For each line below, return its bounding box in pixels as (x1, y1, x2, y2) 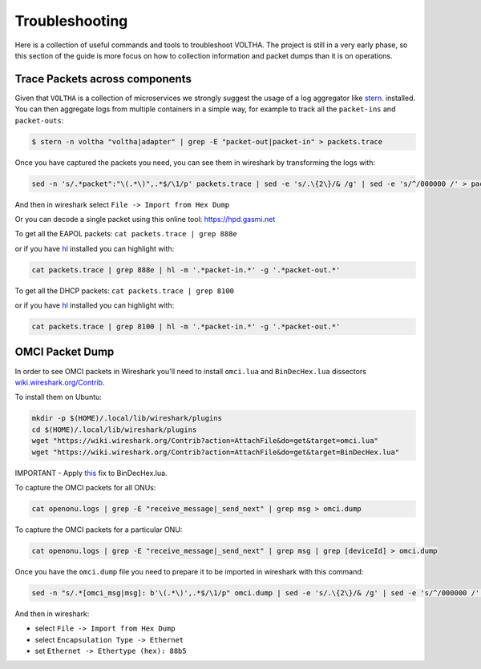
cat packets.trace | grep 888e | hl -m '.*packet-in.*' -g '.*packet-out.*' (31, 265, 341, 274)
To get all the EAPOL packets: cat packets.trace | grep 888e (14, 229, 237, 239)
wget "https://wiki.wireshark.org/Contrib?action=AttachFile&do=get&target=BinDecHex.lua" (31, 447, 400, 457)
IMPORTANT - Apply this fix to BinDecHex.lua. (14, 468, 168, 478)
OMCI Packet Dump (14, 345, 115, 359)
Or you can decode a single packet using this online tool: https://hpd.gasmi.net (14, 214, 276, 224)
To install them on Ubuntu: (14, 393, 102, 402)
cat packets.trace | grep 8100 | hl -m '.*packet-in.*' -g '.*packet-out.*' (31, 322, 341, 332)
